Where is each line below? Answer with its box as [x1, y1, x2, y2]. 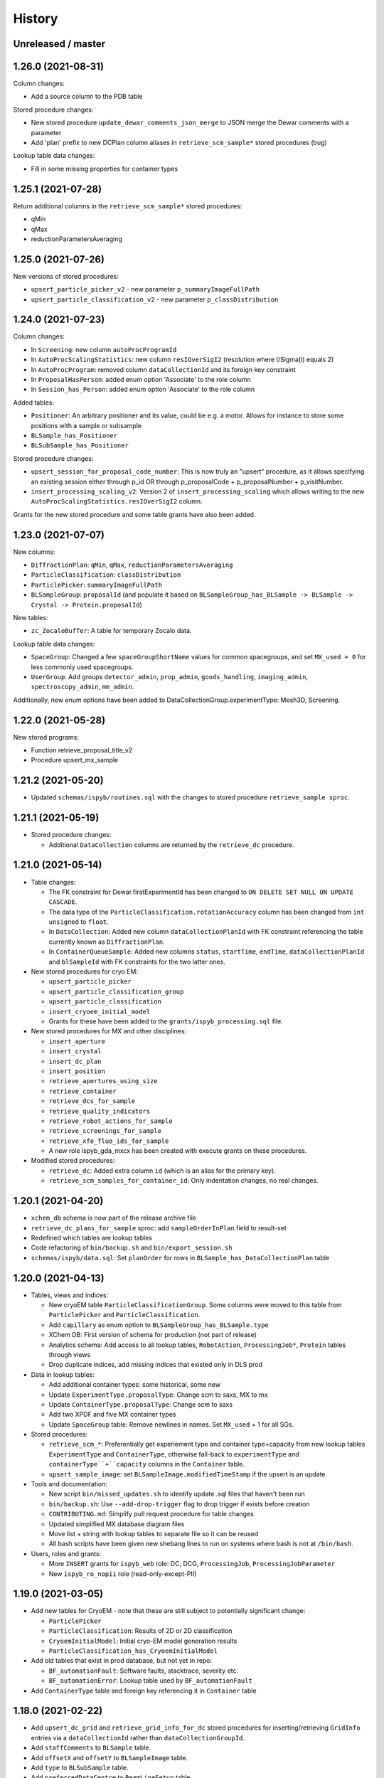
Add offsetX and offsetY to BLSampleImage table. [31, 1753, 188, 1762]
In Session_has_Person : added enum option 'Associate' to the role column [31, 385, 255, 394]
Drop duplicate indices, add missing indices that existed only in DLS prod [48, 1361, 263, 1369]
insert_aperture [48, 1037, 106, 1045]
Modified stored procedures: [31, 1156, 115, 1165]
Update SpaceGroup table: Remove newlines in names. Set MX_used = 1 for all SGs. [48, 1420, 294, 1429]
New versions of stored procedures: [13, 272, 119, 280]
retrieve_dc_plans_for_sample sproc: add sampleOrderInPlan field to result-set [31, 1223, 287, 1232]
